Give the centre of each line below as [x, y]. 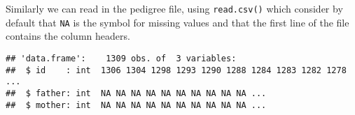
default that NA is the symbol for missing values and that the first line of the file [177, 22]
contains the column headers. [68, 36]
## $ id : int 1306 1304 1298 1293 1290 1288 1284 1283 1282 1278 [176, 70]
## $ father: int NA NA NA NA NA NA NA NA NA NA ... [136, 93]
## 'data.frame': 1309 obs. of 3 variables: [121, 58]
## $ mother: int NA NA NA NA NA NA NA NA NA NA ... [136, 105]
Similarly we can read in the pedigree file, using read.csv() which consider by [174, 8]
